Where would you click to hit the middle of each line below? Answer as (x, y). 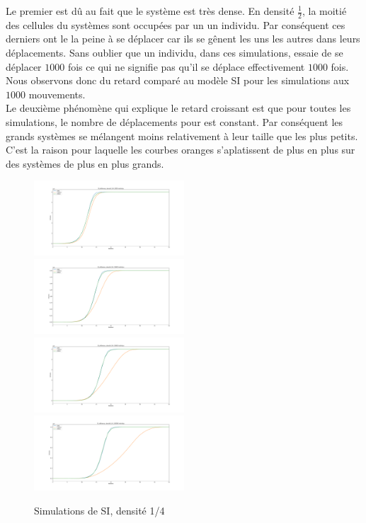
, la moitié (324, 11)
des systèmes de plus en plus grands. (85, 163)
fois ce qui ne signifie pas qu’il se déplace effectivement (186, 66)
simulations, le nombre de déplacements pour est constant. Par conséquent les (175, 121)
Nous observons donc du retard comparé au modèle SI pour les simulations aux (178, 80)
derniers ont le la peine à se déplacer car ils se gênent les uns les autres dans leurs (183, 39)
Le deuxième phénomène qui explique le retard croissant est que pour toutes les (178, 108)
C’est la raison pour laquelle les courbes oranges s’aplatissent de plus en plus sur (181, 150)
